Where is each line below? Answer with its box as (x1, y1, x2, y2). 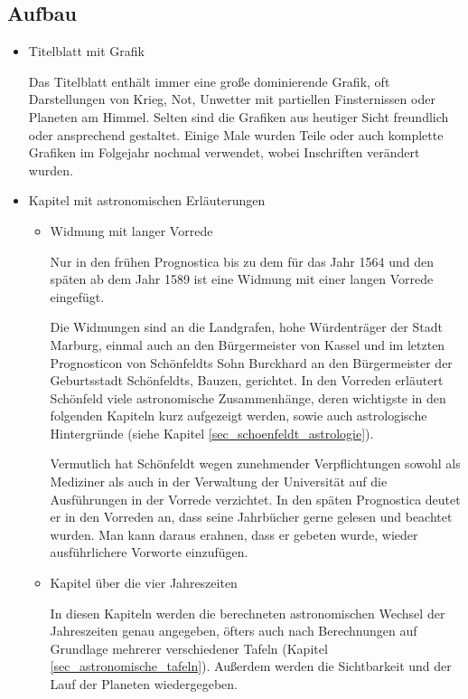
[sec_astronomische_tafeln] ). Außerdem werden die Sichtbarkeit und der (50, 656, 452, 675)
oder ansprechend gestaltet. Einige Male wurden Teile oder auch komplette (28, 125, 444, 144)
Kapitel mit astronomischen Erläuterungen (28, 191, 266, 210)
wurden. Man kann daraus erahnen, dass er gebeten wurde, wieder (50, 524, 418, 543)
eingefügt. (50, 287, 105, 306)
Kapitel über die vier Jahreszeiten (50, 573, 238, 592)
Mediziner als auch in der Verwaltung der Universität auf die (50, 472, 388, 491)
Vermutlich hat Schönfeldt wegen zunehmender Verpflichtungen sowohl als (50, 454, 461, 473)
